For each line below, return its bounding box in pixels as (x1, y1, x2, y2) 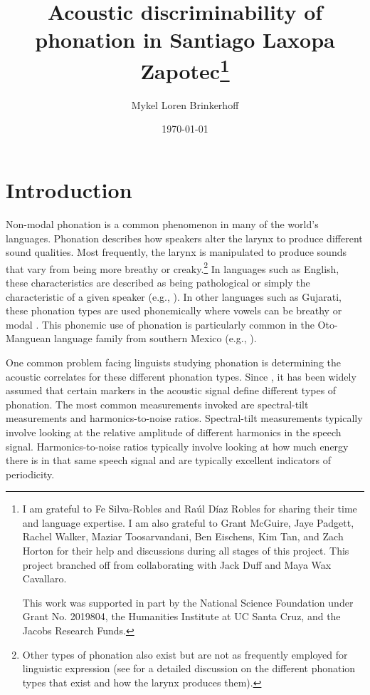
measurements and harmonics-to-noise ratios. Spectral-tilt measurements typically (6, 411, 363, 426)
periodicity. (6, 466, 55, 481)
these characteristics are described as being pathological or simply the (6, 274, 310, 289)
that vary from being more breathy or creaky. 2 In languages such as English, (6, 259, 339, 276)
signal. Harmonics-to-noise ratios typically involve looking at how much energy (6, 438, 349, 453)
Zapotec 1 (140, 53, 230, 85)
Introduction (6, 175, 132, 205)
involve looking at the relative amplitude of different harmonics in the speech (6, 424, 342, 439)
